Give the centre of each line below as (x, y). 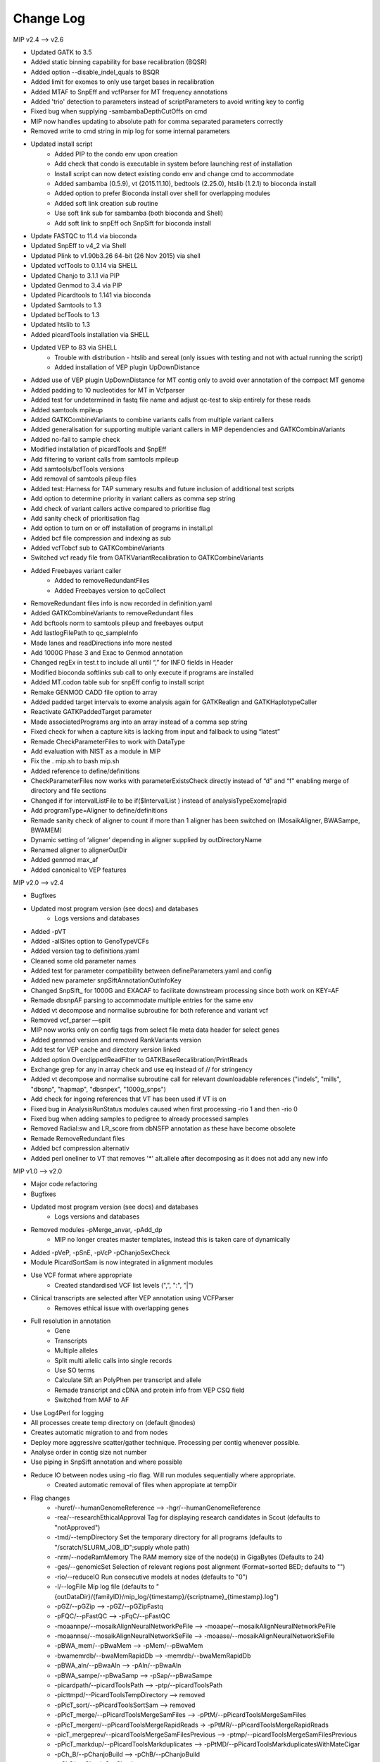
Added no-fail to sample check (75, 439)
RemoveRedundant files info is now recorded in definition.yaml (121, 603)
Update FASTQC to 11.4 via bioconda (84, 235)
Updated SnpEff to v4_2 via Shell (78, 246)
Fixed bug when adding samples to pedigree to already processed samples (140, 1119)
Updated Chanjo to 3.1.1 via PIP (75, 276)
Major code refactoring (64, 1184)
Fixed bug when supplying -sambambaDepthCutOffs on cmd (119, 111)
